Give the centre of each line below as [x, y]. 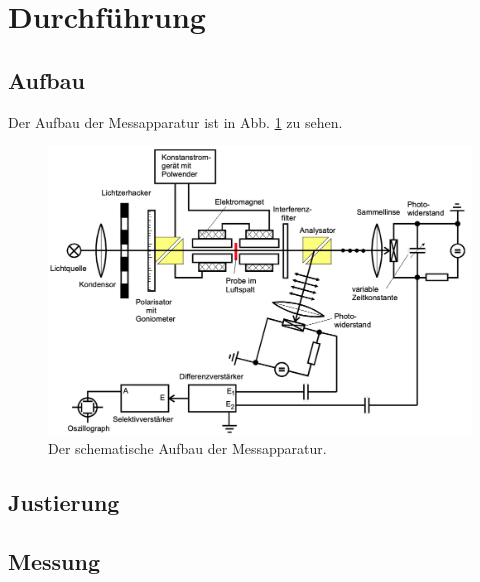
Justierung [64, 502]
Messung [54, 561]
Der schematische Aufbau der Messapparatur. [187, 448]
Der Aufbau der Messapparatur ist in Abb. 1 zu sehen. [175, 121]
